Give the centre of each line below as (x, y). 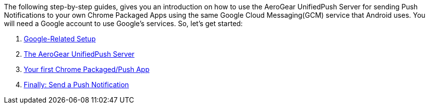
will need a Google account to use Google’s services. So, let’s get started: (123, 23)
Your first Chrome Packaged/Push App (87, 69)
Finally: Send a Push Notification (77, 85)
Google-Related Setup (60, 39)
